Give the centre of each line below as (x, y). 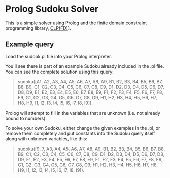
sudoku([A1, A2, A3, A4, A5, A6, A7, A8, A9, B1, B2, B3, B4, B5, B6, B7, (90, 81)
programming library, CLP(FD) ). (38, 28)
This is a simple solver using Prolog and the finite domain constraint (76, 23)
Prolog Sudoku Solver (52, 9)
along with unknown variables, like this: (46, 139)
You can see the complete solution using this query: (60, 72)
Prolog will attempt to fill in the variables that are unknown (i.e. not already (83, 113)
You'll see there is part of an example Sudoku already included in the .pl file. (85, 66)
